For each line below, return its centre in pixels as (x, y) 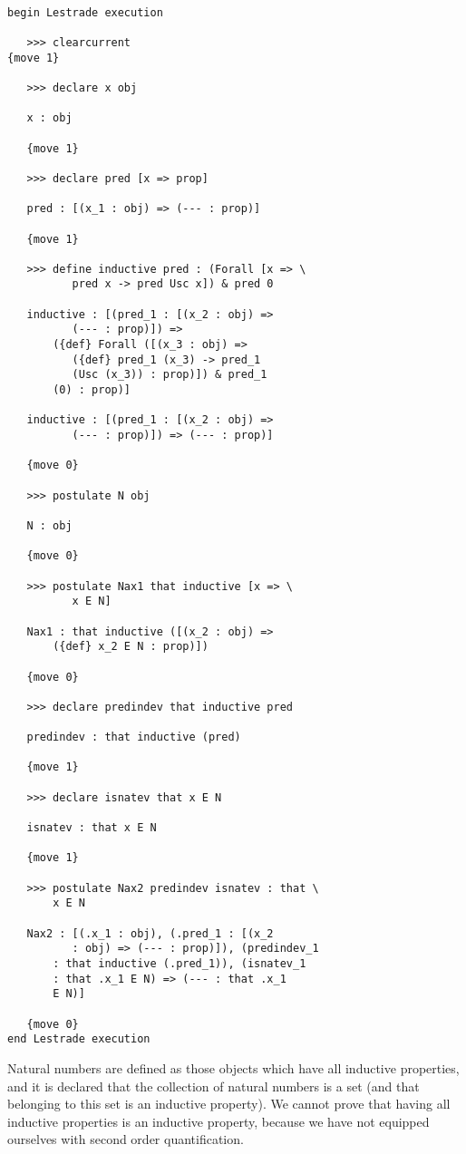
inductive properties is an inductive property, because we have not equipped (218, 1121)
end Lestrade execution (79, 1039)
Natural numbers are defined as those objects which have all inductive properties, (233, 1067)
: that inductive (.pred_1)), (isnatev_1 (180, 964)
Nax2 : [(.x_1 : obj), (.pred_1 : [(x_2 (150, 933)
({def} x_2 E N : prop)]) (131, 647)
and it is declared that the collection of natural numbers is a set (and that (214, 1086)
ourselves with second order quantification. (126, 1139)
